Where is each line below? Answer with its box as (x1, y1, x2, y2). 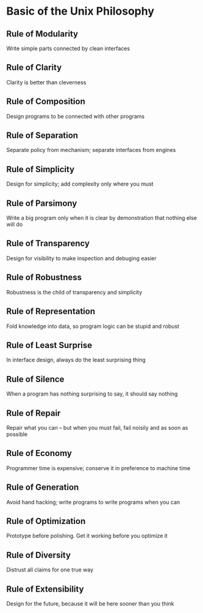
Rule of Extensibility (6, 584, 84, 594)
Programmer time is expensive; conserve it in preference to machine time (6, 464, 191, 471)
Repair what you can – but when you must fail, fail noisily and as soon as (6, 424, 188, 431)
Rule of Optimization (6, 516, 86, 526)
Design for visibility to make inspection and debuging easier (6, 255, 157, 262)
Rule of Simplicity (6, 164, 75, 175)
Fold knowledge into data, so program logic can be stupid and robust (6, 322, 180, 330)
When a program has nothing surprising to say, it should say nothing (6, 390, 178, 397)
